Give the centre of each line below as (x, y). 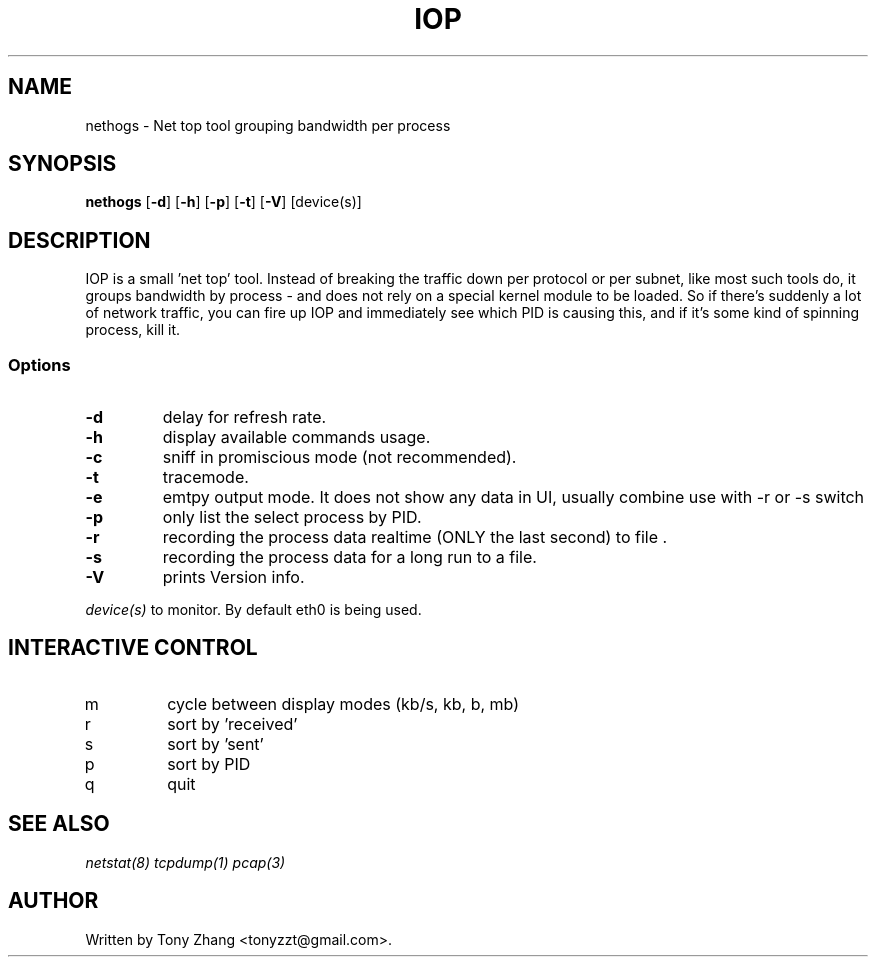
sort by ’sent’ (215, 743)
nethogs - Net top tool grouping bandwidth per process (268, 125)
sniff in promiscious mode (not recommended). (339, 457)
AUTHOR (53, 901)
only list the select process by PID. (292, 517)
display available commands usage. (296, 437)
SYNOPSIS (62, 164)
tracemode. (205, 477)
